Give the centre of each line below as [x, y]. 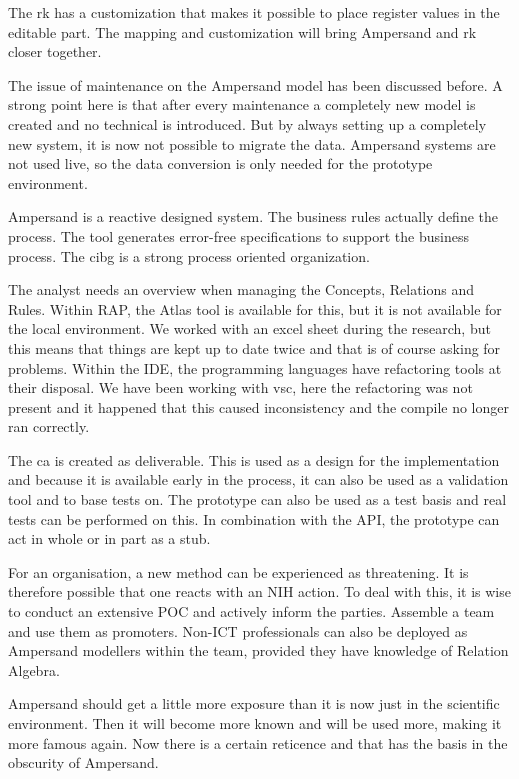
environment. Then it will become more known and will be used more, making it [255, 723]
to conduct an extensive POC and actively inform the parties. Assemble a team [251, 611]
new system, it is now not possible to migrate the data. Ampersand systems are [252, 143]
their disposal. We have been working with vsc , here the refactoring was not [240, 387]
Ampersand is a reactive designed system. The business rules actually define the [253, 216]
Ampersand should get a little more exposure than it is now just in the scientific [254, 703]
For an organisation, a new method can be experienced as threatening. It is [238, 571]
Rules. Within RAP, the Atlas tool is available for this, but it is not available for [255, 308]
